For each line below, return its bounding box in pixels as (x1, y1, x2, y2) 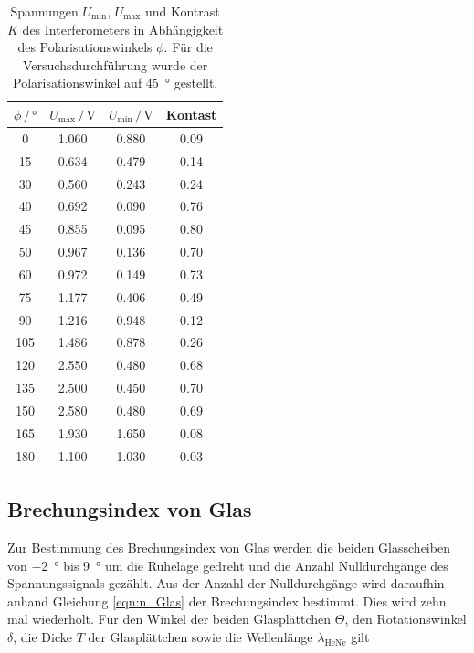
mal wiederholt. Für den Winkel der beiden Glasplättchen (7, 609, 332, 628)
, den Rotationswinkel (344, 609, 467, 628)
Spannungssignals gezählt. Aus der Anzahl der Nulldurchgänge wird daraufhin (7, 574, 445, 593)
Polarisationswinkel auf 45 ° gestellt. (12, 73, 218, 92)
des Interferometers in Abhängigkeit (22, 19, 224, 38)
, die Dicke (13, 627, 72, 646)
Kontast (165, 104, 217, 123)
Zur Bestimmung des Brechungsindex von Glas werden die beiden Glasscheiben (7, 537, 450, 556)
